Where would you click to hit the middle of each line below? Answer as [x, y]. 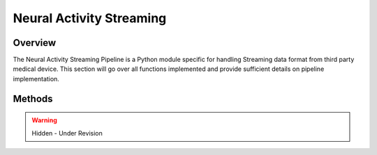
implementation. [36, 79]
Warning [44, 120]
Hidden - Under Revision [67, 133]
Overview [35, 43]
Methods [33, 98]
